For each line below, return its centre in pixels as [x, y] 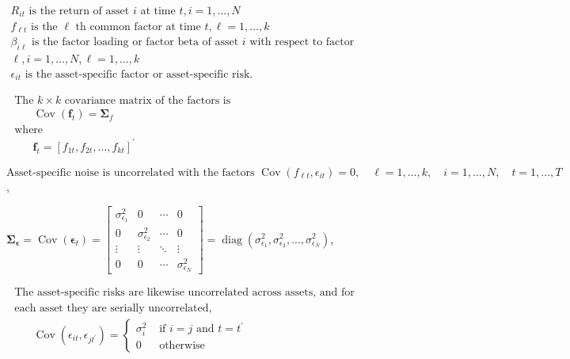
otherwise [182, 346]
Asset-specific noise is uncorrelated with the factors [131, 172]
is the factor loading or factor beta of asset [135, 42]
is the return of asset [79, 11]
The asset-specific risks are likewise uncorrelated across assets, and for [184, 293]
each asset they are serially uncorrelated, [113, 308]
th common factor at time [138, 27]
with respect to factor [302, 42]
